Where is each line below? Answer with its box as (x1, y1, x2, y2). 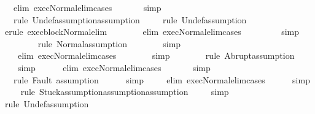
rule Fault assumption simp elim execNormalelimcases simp (13, 73, 310, 86)
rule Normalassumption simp (37, 37, 181, 50)
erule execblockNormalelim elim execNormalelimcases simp (4, 25, 299, 38)
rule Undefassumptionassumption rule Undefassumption (13, 13, 247, 26)
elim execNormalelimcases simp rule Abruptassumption (17, 49, 295, 62)
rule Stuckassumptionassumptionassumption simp (20, 85, 229, 98)
